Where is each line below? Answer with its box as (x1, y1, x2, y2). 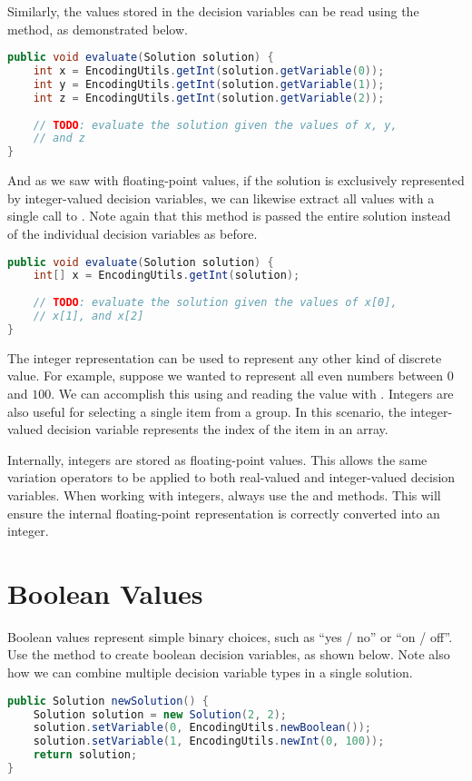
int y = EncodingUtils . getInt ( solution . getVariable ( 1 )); (33, 77, 385, 91)
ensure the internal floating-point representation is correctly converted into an (7, 503, 440, 522)
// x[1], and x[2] (33, 310, 144, 323)
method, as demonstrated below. (7, 19, 188, 38)
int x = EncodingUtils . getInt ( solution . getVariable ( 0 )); (33, 64, 385, 78)
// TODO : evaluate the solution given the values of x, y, (33, 118, 398, 132)
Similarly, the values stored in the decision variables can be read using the (7, 2, 419, 20)
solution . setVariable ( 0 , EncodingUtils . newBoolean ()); (33, 721, 371, 735)
